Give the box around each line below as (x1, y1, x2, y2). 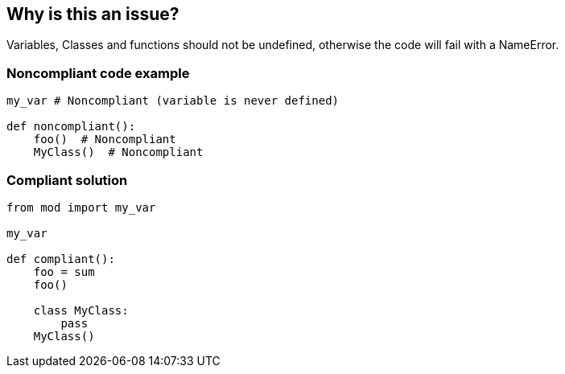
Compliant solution (6, 171, 128, 188)
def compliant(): (6, 252, 115, 265)
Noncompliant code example (6, 64, 190, 81)
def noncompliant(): (6, 120, 136, 134)
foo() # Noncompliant (33, 133, 176, 146)
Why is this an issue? (6, 4, 179, 24)
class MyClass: (33, 303, 129, 317)
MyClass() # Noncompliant (33, 146, 204, 159)
